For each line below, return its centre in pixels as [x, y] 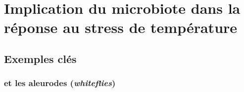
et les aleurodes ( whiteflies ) [60, 83]
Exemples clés [40, 58]
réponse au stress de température [121, 27]
